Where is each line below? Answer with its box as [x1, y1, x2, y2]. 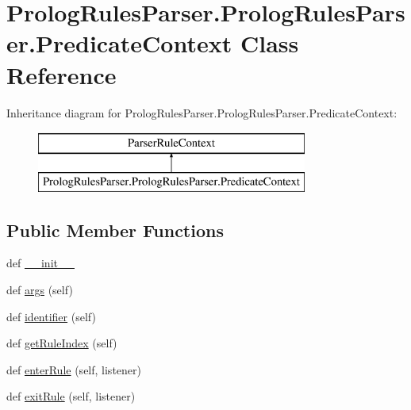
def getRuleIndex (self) [6, 335, 117, 351]
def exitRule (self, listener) [6, 388, 136, 404]
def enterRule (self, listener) [6, 361, 141, 377]
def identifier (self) [6, 308, 96, 324]
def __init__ [6, 255, 75, 271]
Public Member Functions [6, 217, 224, 242]
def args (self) [6, 282, 73, 298]
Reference [6, 58, 117, 90]
